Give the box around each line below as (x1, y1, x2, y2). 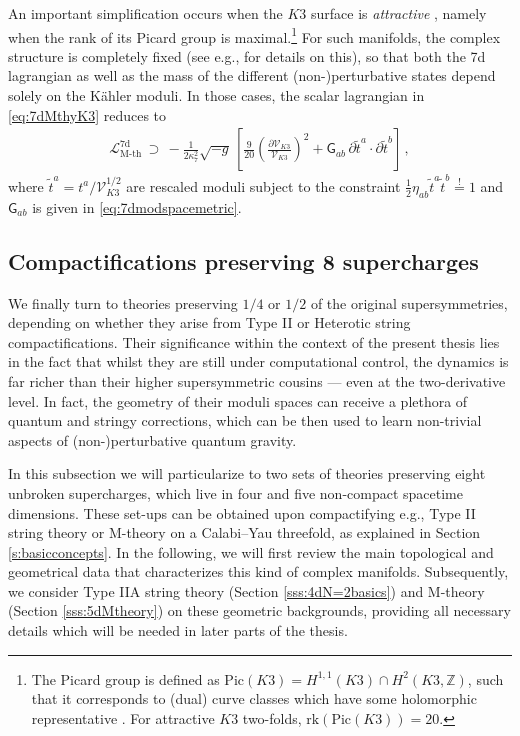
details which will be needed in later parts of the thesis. (8, 620, 348, 641)
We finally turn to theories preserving (8, 292, 238, 313)
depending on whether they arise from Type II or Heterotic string (8, 312, 411, 333)
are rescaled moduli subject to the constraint (126, 175, 401, 196)
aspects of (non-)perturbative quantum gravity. (8, 429, 297, 450)
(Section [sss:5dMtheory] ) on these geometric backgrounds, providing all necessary (8, 600, 511, 621)
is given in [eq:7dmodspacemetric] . (32, 196, 242, 217)
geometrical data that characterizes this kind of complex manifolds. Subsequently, (8, 561, 509, 582)
